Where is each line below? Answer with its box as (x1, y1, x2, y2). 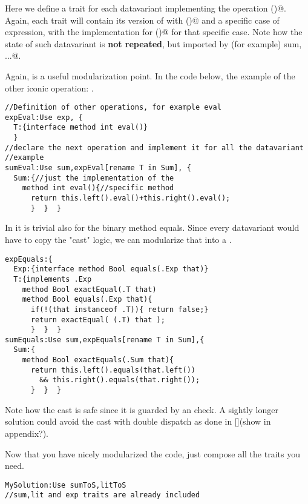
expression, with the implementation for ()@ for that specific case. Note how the (5, 25, 303, 38)
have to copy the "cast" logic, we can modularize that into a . (5, 233, 232, 245)
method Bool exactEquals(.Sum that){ (22, 356, 174, 365)
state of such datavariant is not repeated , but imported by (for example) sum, (5, 37, 302, 50)
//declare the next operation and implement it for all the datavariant (5, 143, 304, 152)
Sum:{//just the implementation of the (13, 173, 174, 182)
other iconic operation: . (5, 81, 94, 94)
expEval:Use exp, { (5, 113, 83, 122)
